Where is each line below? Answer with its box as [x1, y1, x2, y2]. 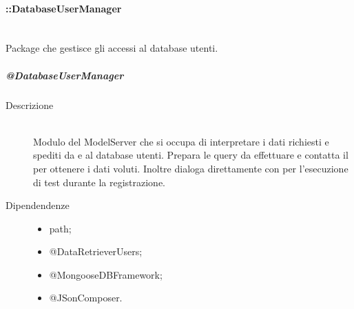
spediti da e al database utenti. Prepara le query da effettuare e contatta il [33, 148, 348, 162]
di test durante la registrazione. [33, 175, 165, 189]
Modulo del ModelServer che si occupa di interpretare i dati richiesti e [33, 134, 329, 148]
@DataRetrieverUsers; [49, 244, 143, 259]
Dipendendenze [6, 198, 70, 212]
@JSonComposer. [49, 290, 123, 305]
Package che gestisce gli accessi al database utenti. [6, 41, 218, 55]
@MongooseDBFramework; [49, 267, 163, 281]
